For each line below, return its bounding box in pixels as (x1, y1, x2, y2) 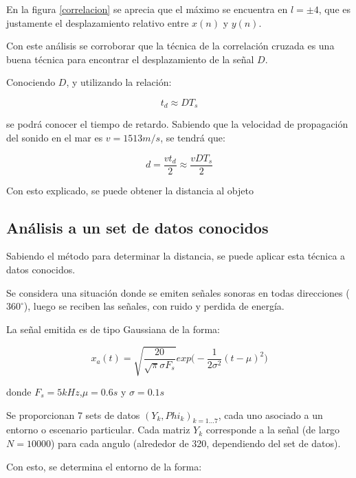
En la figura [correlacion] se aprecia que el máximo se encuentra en (6, 2, 288, 16)
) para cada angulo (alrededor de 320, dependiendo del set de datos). (50, 435, 341, 450)
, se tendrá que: (160, 130, 225, 145)
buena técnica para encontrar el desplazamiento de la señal (6, 52, 254, 66)
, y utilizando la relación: (66, 75, 172, 89)
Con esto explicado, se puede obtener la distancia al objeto (6, 183, 254, 197)
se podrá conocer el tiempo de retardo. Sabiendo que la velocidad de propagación (6, 117, 348, 131)
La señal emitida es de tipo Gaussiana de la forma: (6, 321, 220, 336)
